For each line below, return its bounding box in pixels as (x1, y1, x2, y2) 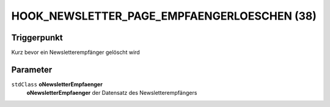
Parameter (11, 64, 53, 75)
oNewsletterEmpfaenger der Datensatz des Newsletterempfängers (26, 89, 197, 97)
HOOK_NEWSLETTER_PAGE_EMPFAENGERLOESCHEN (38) (11, 9, 317, 23)
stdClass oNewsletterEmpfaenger (11, 80, 103, 88)
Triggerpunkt (11, 32, 64, 43)
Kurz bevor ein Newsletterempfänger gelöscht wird (11, 49, 140, 56)
